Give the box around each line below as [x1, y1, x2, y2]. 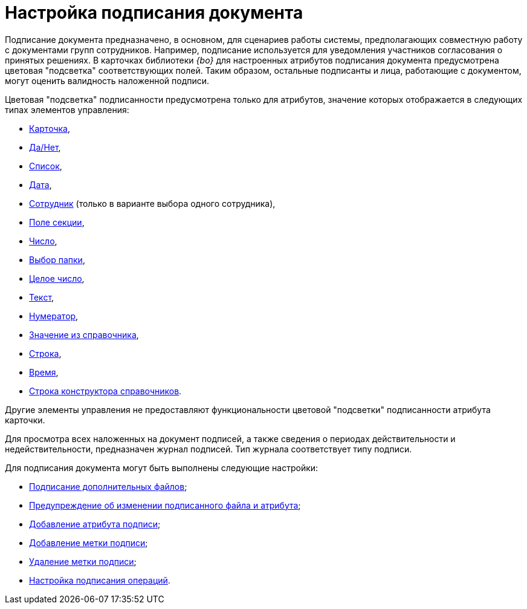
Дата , [29, 179, 52, 190]
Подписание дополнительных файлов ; [29, 481, 187, 492]
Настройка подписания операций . [29, 575, 170, 585]
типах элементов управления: [5, 104, 129, 115]
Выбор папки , [29, 254, 85, 265]
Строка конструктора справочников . [29, 385, 182, 396]
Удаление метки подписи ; [29, 556, 137, 567]
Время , [29, 366, 59, 377]
